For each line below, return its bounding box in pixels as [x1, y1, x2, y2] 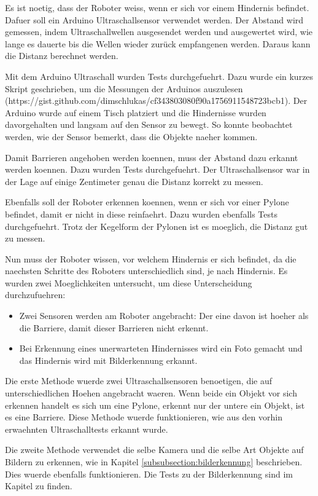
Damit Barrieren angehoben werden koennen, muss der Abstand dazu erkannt [5, 151, 298, 163]
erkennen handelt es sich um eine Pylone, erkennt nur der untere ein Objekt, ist [5, 398, 305, 411]
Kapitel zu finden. [5, 479, 72, 492]
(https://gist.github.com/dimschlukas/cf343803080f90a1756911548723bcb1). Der [5, 94, 308, 107]
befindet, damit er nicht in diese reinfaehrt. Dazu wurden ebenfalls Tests [5, 207, 278, 220]
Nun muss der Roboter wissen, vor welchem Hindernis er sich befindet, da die [5, 252, 297, 265]
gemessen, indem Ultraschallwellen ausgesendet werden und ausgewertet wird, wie [5, 25, 313, 38]
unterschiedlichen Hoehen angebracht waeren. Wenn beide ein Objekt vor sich [5, 387, 297, 400]
